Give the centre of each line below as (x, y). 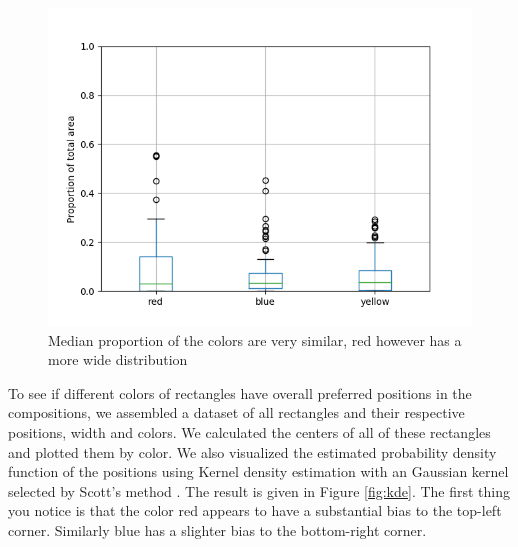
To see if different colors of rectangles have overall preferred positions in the (240, 392)
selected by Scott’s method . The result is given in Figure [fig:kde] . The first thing (259, 490)
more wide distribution (118, 359)
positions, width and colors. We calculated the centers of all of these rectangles (249, 431)
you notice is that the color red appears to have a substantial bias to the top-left (255, 510)
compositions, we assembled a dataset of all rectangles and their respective (236, 412)
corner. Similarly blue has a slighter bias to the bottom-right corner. (217, 529)
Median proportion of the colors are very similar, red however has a (255, 339)
